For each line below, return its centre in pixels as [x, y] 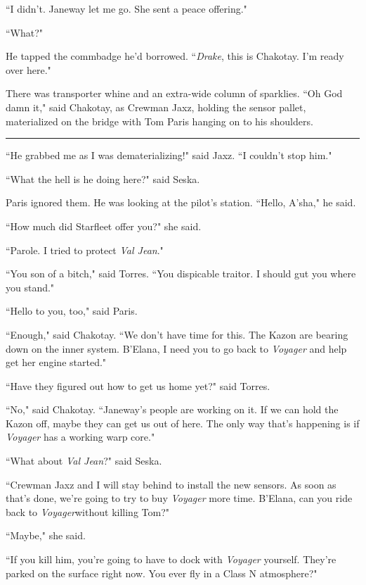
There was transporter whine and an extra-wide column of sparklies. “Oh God [174, 93]
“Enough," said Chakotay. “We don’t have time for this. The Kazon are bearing [177, 334]
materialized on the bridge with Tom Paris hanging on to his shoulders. [159, 121]
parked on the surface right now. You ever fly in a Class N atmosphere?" [162, 573]
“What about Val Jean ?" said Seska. [84, 461]
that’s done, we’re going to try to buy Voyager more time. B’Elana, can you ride [179, 498]
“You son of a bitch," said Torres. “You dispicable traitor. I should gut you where [181, 273]
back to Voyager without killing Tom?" [87, 511]
